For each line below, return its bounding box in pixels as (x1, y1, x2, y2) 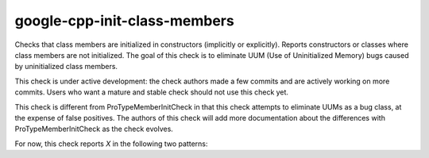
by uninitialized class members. (14, 62, 118, 71)
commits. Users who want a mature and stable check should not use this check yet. (14, 87, 289, 97)
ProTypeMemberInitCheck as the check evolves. (14, 124, 174, 134)
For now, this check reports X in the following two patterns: (14, 139, 208, 148)
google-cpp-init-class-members (14, 12, 234, 29)
